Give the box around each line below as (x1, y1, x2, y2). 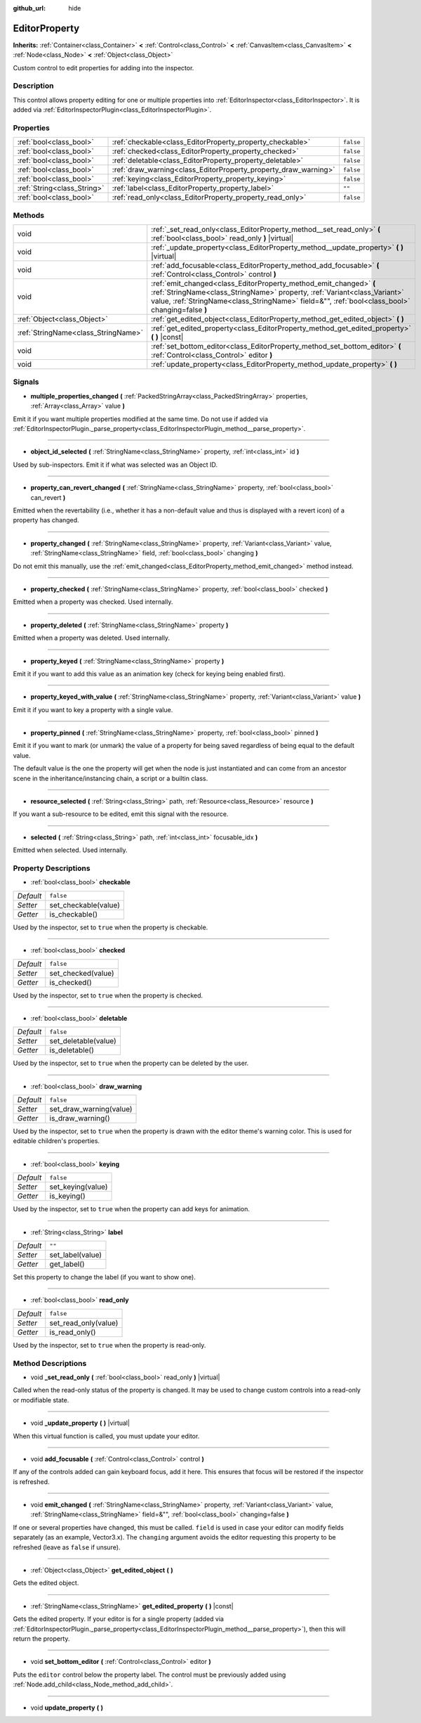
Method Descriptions (13, 1358, 87, 1368)
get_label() (49, 1259, 85, 1269)
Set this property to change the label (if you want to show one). (13, 1273, 196, 1282)
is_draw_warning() (49, 1114, 110, 1123)
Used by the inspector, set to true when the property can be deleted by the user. (13, 1059, 249, 1068)
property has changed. (13, 516, 80, 524)
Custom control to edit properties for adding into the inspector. (13, 63, 194, 72)
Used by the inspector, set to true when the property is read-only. (13, 1341, 206, 1349)
